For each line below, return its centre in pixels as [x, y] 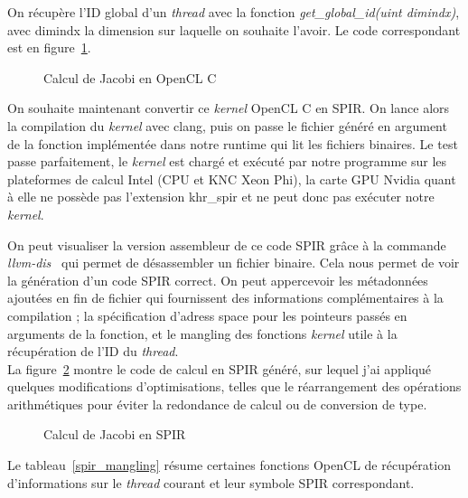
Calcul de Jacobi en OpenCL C [130, 77]
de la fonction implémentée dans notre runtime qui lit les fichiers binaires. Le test [233, 143]
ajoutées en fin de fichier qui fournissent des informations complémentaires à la [225, 298]
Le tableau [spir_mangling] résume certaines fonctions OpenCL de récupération [229, 465]
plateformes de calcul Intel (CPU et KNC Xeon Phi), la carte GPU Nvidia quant [232, 179]
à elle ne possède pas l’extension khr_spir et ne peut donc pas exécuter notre [221, 197]
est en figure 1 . [49, 47]
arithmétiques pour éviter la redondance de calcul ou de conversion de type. [217, 404]
